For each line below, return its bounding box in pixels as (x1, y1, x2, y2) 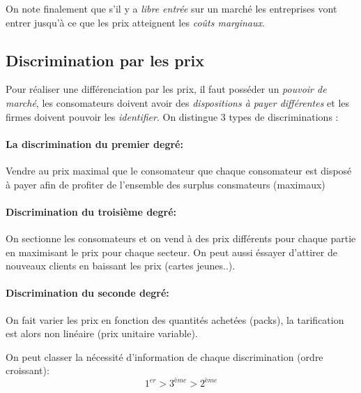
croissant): (6, 363, 49, 378)
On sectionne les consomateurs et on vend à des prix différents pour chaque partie (6, 230, 356, 245)
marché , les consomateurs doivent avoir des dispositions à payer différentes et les (6, 95, 350, 110)
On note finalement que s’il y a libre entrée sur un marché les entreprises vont (6, 1, 337, 15)
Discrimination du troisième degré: (6, 204, 177, 218)
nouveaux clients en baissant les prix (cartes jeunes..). (6, 258, 236, 273)
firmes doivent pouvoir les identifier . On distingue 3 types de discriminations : (6, 109, 339, 124)
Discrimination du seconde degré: (6, 286, 169, 300)
